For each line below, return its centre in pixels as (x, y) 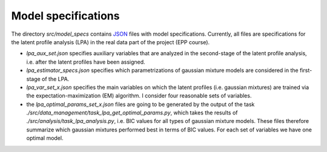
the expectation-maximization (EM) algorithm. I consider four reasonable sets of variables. (139, 96)
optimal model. (45, 138)
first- (306, 70)
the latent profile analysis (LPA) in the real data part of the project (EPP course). (111, 42)
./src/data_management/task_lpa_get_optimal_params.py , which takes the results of (132, 113)
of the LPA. (55, 79)
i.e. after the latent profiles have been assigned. (86, 62)
